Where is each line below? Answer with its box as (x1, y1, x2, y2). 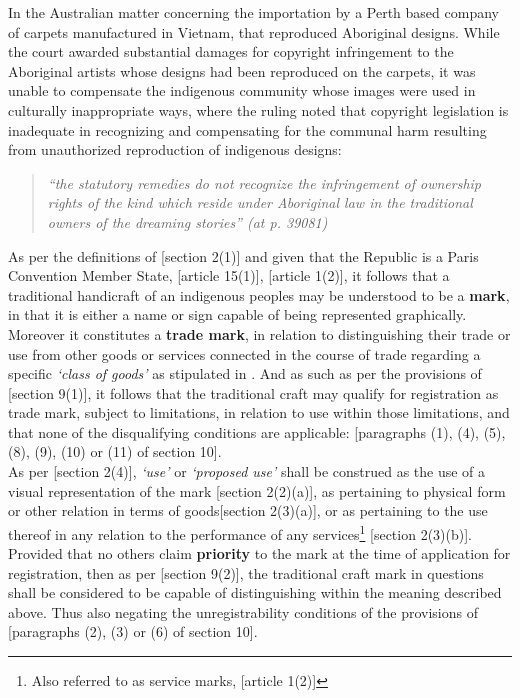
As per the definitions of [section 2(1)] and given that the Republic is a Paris (8, 245, 479, 266)
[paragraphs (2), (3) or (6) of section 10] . (8, 621, 258, 642)
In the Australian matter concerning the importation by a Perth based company (8, 2, 499, 22)
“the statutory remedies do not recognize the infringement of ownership (47, 172, 481, 193)
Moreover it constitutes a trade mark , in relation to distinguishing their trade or (8, 323, 511, 344)
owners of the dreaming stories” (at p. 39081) (47, 211, 328, 232)
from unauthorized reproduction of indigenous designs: (8, 139, 342, 160)
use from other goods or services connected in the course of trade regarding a (8, 343, 481, 364)
